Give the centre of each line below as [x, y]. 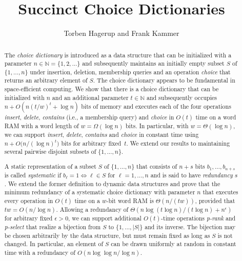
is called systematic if [33, 175]
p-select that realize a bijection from [53, 227]
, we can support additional [105, 218]
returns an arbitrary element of [46, 80]
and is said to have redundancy [191, 175]
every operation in [29, 200]
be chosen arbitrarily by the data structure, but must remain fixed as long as [107, 235]
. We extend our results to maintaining [178, 143]
